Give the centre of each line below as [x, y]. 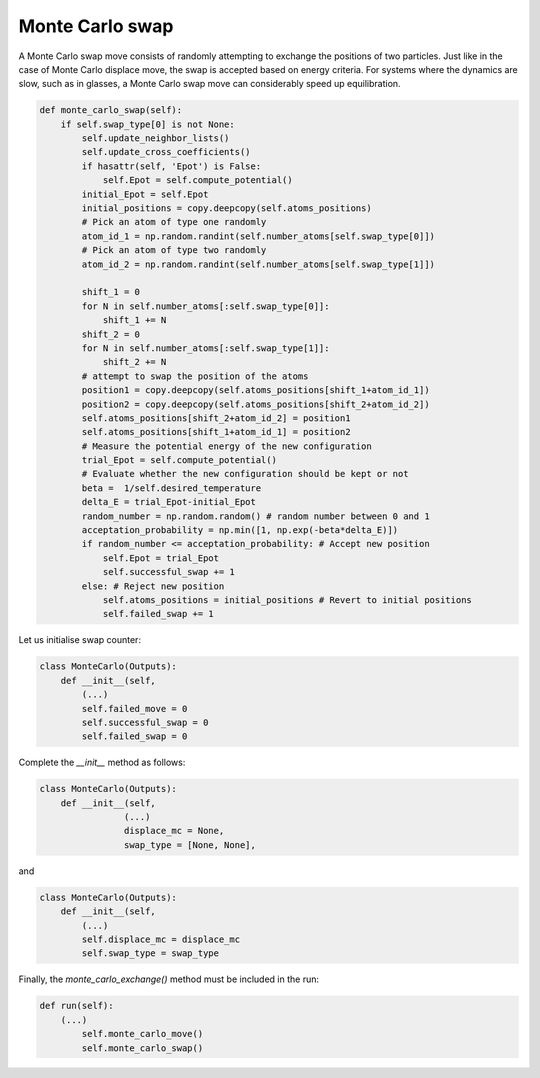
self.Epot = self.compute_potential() [198, 180]
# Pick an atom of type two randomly [174, 250]
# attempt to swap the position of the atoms [195, 376]
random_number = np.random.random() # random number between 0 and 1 [255, 516]
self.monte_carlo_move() [142, 1034]
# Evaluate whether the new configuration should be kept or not [245, 474]
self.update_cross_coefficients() [166, 152]
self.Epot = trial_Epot [161, 558]
